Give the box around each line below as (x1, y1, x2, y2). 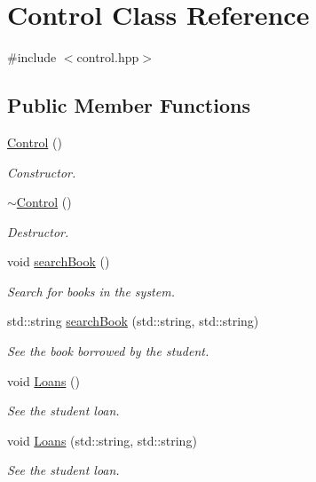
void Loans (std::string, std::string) (7, 431, 197, 449)
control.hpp (76, 48, 139, 67)
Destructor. (7, 222, 69, 241)
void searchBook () (7, 252, 110, 271)
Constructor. (7, 162, 76, 181)
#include (7, 48, 57, 67)
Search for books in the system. (7, 281, 175, 300)
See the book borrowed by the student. (7, 342, 209, 360)
